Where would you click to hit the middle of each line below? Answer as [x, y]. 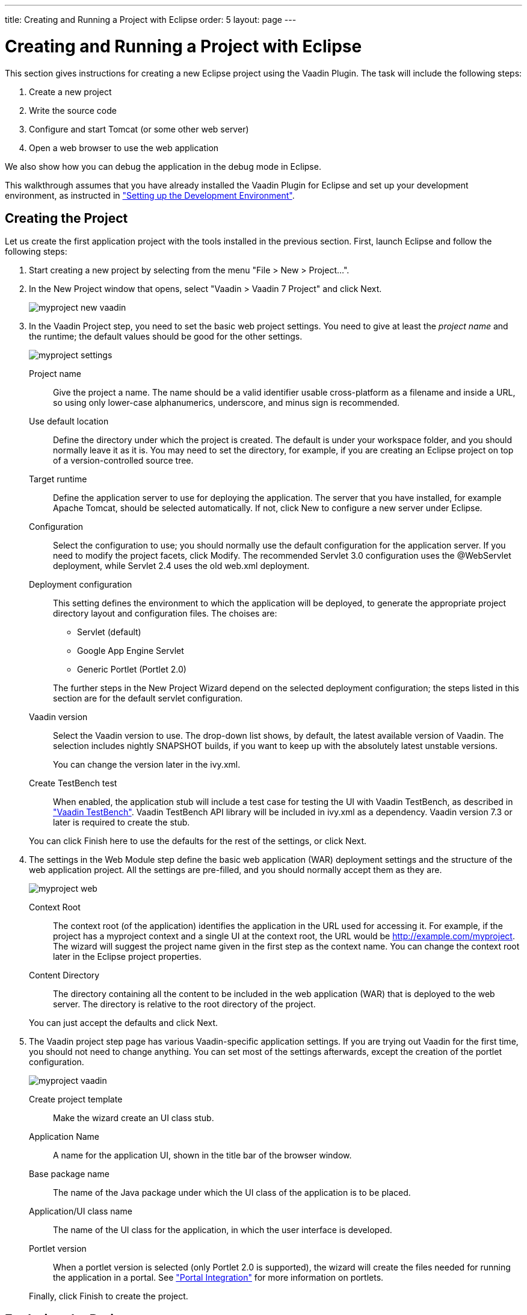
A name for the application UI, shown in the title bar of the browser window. [202, 1155]
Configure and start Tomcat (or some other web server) [139, 129]
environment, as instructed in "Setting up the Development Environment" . [150, 195]
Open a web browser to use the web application [124, 148]
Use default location [69, 421]
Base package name [69, 1174]
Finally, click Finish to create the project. [109, 1296]
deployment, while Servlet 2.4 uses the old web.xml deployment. [181, 566]
